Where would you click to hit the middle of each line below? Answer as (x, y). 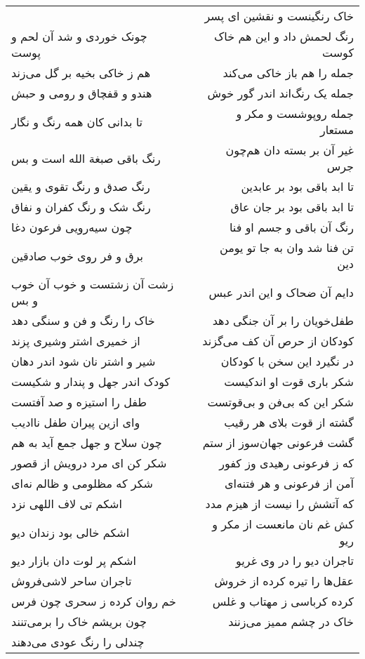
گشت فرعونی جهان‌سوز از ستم (278, 442)
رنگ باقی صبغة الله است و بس (86, 158)
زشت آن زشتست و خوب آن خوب (93, 284)
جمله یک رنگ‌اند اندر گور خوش (280, 93)
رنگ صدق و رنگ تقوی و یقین (81, 186)
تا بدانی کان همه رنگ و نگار (77, 121)
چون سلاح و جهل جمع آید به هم (87, 442)
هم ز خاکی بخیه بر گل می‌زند (81, 73)
